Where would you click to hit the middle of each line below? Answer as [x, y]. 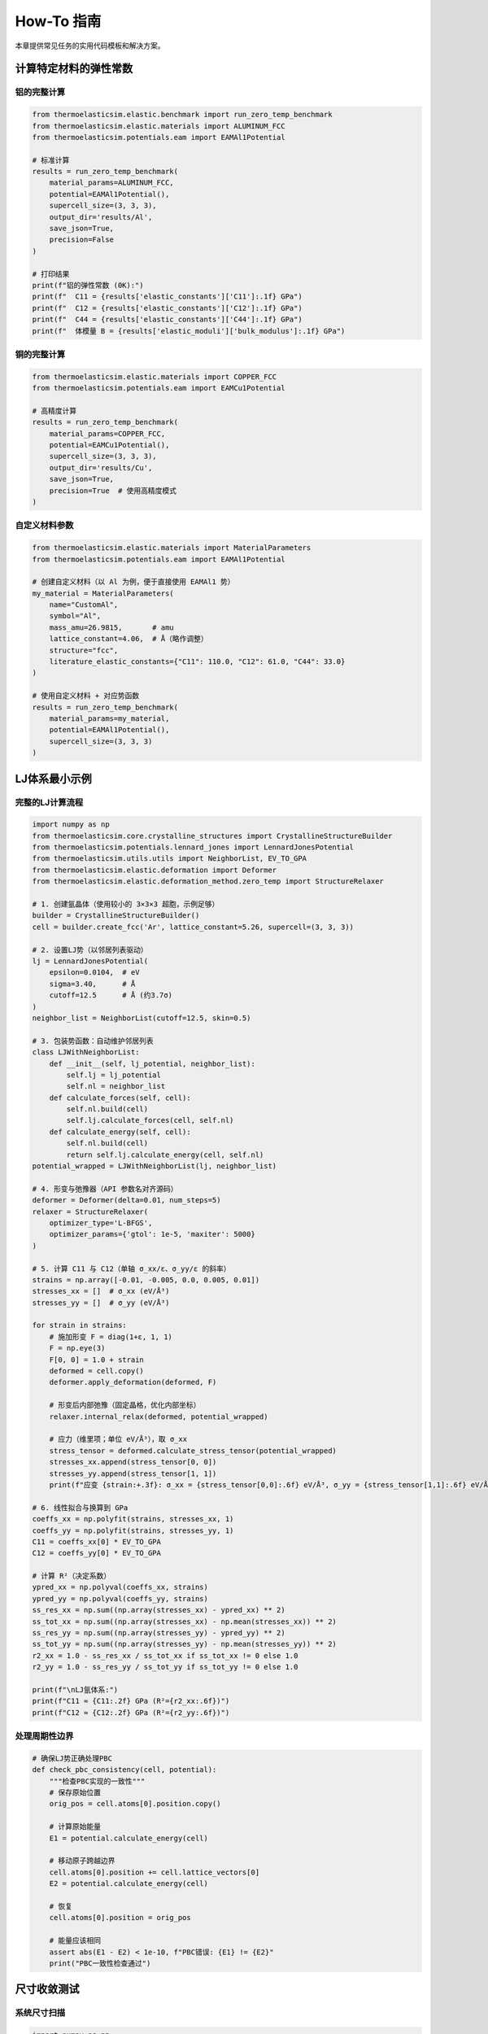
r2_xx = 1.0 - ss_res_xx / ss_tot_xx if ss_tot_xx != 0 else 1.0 [165, 1655]
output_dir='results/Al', [101, 217]
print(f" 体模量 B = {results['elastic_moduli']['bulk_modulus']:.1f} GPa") [189, 331]
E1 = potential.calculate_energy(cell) [129, 1838]
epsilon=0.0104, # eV [94, 973]
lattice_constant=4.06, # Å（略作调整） [129, 639]
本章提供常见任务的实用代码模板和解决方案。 [90, 46]
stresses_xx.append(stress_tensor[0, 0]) [133, 1462]
